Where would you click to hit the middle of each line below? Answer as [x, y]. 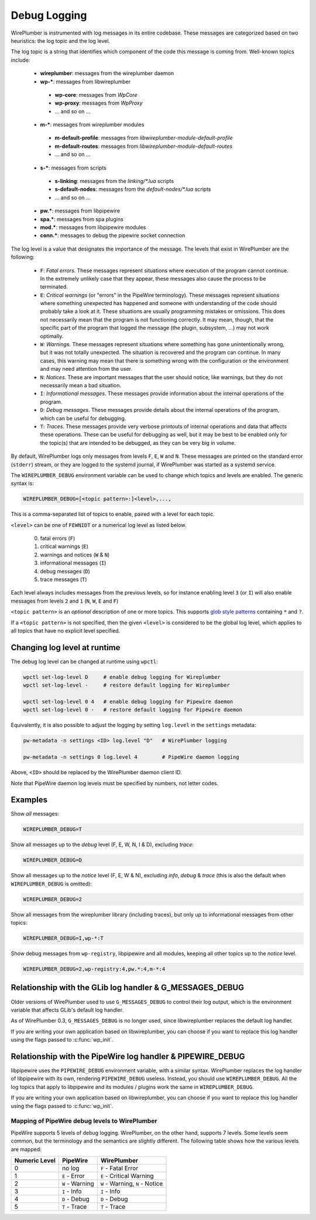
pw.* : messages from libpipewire [80, 211]
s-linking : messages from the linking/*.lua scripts [114, 181]
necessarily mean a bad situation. [80, 385]
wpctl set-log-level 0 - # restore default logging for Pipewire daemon [133, 710]
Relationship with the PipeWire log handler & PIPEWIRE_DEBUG [128, 1056]
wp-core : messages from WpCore [96, 94]
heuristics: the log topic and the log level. [61, 40]
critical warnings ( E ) [64, 546]
